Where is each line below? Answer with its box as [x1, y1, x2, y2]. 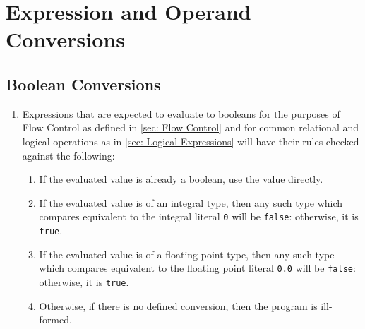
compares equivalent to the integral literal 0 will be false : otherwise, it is [39, 209, 359, 224]
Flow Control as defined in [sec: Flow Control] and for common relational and [22, 120, 359, 135]
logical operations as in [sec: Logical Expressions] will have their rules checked [22, 133, 359, 148]
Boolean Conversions [6, 73, 161, 95]
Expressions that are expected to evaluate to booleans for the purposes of [22, 106, 340, 121]
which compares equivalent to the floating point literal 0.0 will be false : [39, 261, 356, 275]
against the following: [22, 148, 115, 162]
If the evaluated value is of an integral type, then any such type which [39, 195, 343, 210]
